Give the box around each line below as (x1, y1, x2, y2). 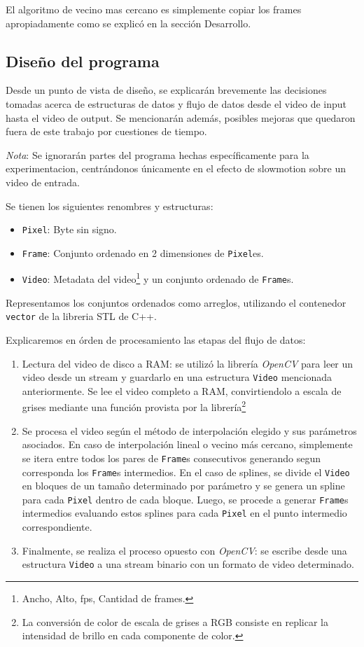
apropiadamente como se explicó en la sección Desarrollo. (6, 15, 251, 30)
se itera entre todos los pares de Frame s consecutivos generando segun (22, 450, 321, 465)
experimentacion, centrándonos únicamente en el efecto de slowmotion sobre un (6, 161, 346, 176)
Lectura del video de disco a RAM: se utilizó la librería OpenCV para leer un (22, 356, 353, 370)
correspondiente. (22, 520, 92, 534)
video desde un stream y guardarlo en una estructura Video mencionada (22, 370, 332, 384)
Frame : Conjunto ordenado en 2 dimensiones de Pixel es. (22, 245, 264, 260)
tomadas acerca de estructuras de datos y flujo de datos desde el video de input (6, 96, 347, 111)
